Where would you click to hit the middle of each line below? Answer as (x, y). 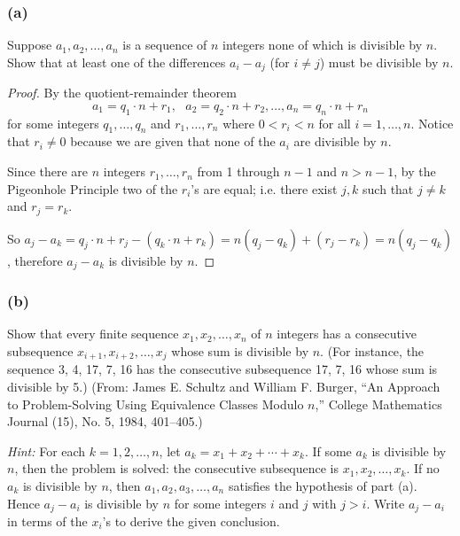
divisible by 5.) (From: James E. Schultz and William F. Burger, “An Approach (224, 386)
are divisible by (335, 141)
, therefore (35, 260)
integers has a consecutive (347, 334)
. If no (423, 468)
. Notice (432, 123)
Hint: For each (47, 451)
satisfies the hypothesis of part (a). (323, 485)
